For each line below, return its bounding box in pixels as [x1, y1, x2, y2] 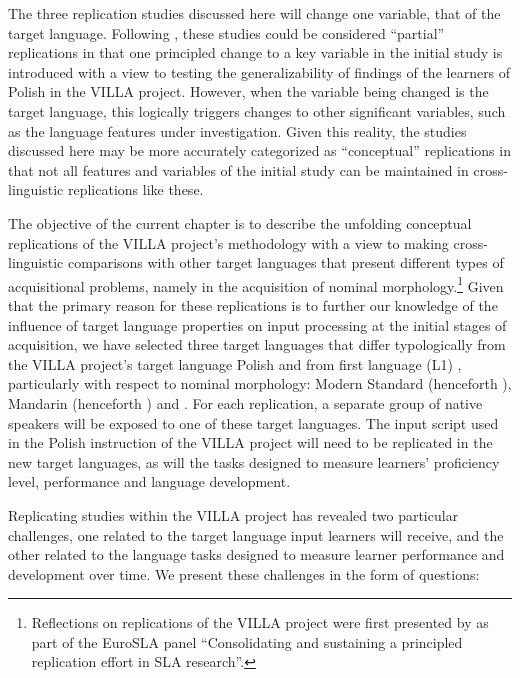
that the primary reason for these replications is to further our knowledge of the [8, 294, 498, 315]
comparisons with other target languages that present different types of [67, 252, 504, 273]
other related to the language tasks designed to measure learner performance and [8, 544, 505, 565]
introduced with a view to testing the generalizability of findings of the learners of [8, 61, 511, 82]
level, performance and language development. [8, 471, 291, 492]
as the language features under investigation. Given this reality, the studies [8, 120, 467, 141]
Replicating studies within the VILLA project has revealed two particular [8, 504, 459, 525]
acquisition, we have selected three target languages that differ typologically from [8, 334, 506, 355]
